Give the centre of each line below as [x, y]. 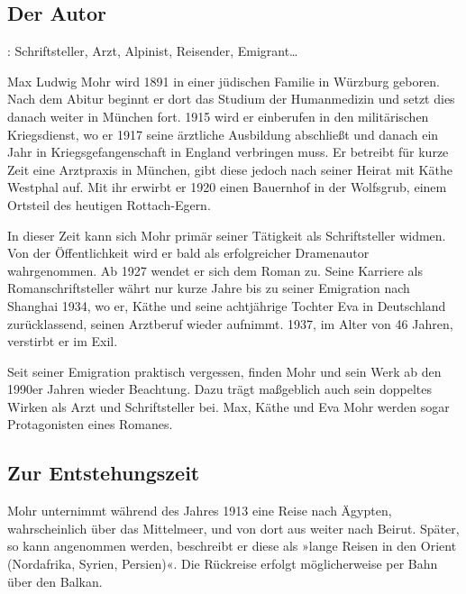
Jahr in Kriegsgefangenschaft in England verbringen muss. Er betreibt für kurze [228, 152]
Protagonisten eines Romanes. [90, 424]
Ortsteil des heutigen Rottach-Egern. [109, 204]
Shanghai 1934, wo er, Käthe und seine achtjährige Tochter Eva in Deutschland [227, 305]
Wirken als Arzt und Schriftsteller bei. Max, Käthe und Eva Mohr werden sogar [228, 406]
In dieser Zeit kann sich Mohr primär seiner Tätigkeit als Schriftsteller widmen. [227, 235]
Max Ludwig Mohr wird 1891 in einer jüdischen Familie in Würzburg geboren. [224, 81]
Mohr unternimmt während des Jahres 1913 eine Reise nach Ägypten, [200, 511]
